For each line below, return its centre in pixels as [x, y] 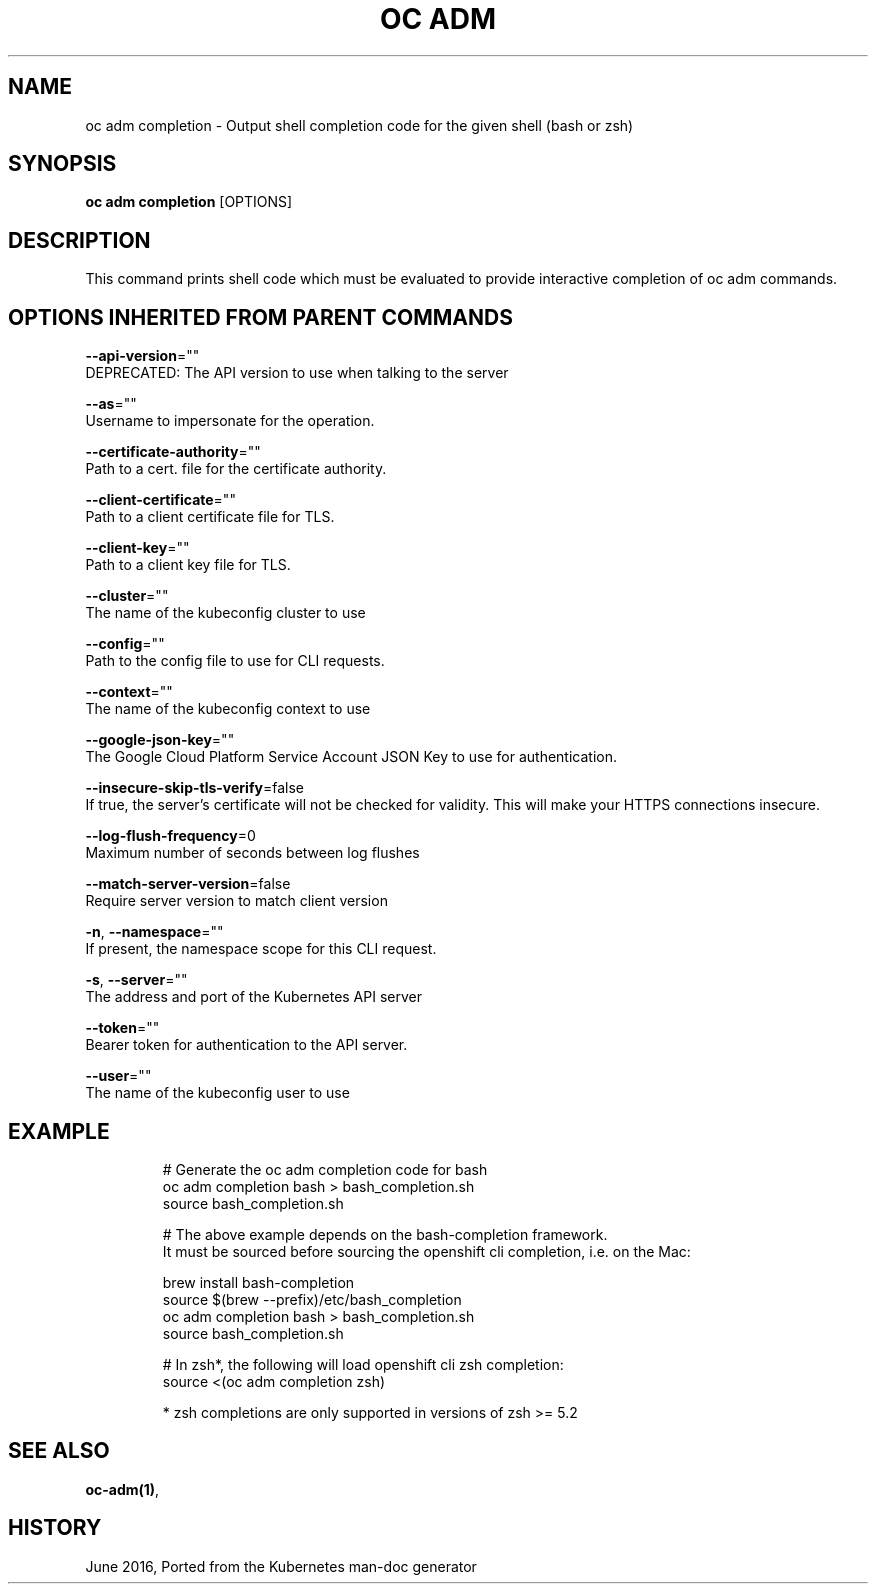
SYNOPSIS [62, 164]
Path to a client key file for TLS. [188, 565]
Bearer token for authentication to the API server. [246, 1045]
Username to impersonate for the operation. [230, 421]
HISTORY [55, 1528]
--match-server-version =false [188, 884]
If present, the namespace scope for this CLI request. [261, 949]
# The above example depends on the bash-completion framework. [385, 1234]
